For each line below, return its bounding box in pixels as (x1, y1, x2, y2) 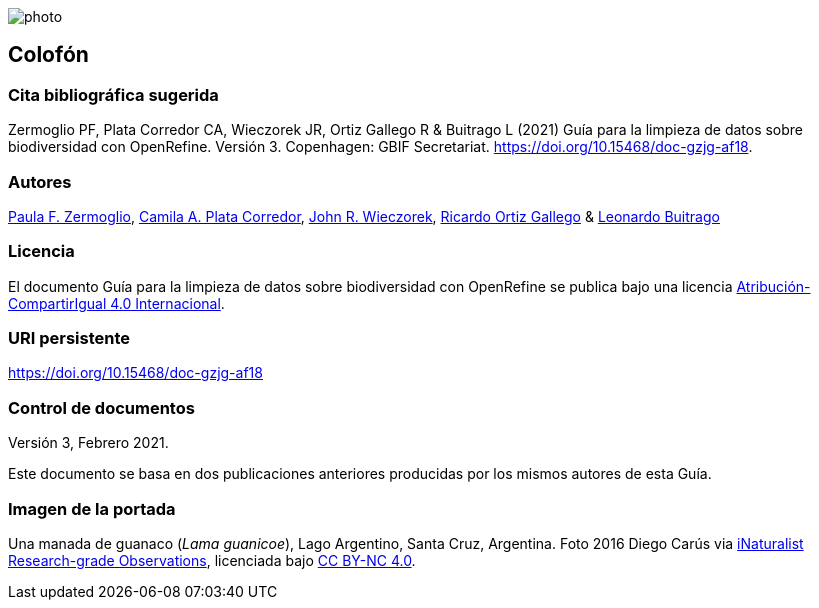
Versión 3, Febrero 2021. (8, 434, 169, 452)
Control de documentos (8, 397, 195, 418)
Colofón (8, 42, 89, 68)
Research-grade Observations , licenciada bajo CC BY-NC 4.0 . (8, 551, 416, 569)
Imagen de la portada (8, 498, 176, 519)
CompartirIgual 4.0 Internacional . (8, 294, 225, 312)
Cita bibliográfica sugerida (8, 84, 219, 105)
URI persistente (8, 328, 131, 349)
